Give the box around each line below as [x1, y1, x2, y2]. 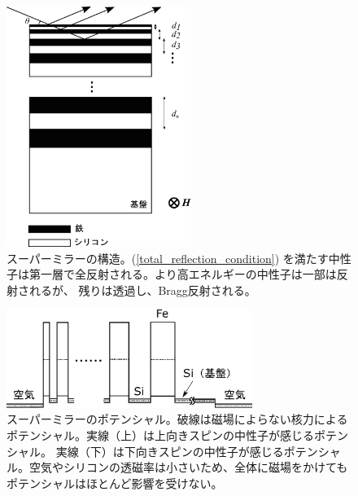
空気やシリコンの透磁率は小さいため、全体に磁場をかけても [28, 459, 348, 476]
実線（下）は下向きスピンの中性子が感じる [55, 442, 284, 459]
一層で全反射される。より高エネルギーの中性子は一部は [40, 266, 337, 283]
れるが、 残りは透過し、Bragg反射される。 [28, 281, 256, 298]
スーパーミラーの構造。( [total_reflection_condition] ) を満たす [7, 249, 329, 266]
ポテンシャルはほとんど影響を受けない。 [7, 474, 223, 491]
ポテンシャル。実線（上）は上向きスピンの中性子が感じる [7, 426, 314, 443]
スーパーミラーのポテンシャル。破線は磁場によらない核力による [7, 410, 348, 428]
